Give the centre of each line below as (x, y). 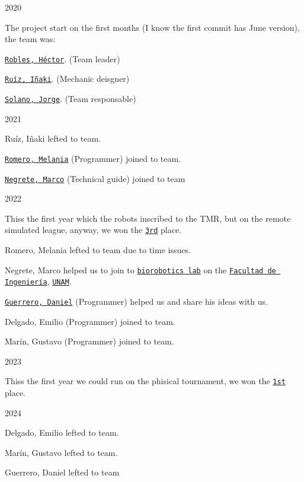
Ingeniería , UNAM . (38, 281)
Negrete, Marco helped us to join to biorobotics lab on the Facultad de (140, 269)
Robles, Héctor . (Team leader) (63, 58)
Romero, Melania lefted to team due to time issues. (98, 250)
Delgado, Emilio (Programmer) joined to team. (90, 321)
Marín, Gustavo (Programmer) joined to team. (89, 341)
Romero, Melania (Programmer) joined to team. (93, 158)
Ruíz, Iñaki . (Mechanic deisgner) (67, 79)
